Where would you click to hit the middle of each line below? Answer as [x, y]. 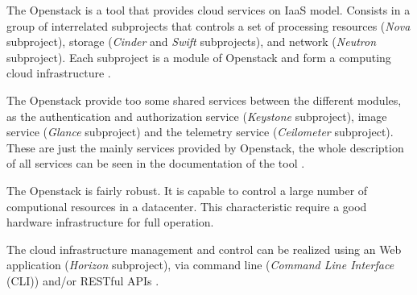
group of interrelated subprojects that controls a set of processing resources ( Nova [208, 25]
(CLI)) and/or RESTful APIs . [83, 280]
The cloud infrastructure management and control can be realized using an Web [204, 249]
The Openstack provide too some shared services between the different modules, [204, 100]
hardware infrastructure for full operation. [110, 222]
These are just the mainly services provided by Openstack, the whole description [205, 147]
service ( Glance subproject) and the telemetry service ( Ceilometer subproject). [200, 132]
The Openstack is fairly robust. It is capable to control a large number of [187, 190]
